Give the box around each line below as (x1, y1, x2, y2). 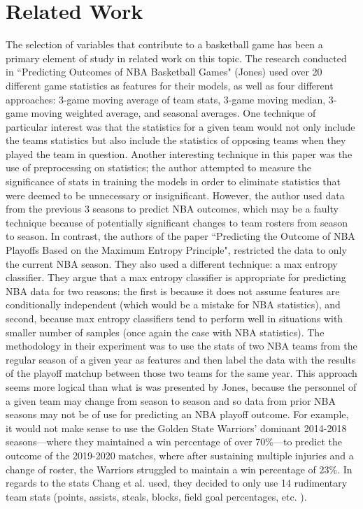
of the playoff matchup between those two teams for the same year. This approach (6, 366, 357, 380)
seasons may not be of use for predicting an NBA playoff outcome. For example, (6, 407, 349, 422)
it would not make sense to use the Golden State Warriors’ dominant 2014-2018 (6, 420, 347, 435)
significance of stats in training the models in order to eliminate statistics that (6, 174, 341, 189)
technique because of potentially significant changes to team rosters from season (6, 215, 348, 229)
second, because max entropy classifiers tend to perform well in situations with (6, 311, 343, 325)
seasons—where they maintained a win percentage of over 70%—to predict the (6, 434, 343, 449)
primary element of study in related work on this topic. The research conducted (6, 50, 347, 65)
